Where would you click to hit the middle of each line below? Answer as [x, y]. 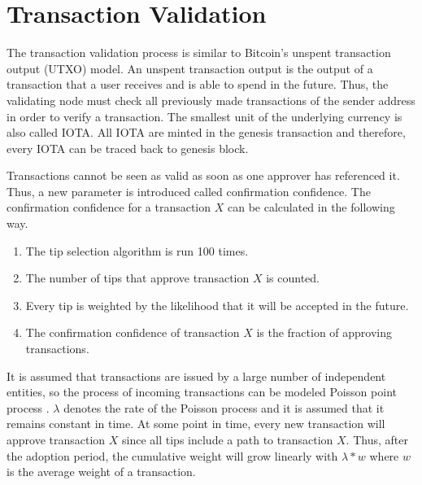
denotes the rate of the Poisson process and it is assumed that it [224, 407]
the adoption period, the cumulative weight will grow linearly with [172, 455]
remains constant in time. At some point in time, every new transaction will [196, 424]
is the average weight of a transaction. [101, 472]
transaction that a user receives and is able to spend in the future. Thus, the [198, 84]
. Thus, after [377, 439]
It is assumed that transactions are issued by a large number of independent [196, 376]
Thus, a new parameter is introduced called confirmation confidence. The [189, 191]
